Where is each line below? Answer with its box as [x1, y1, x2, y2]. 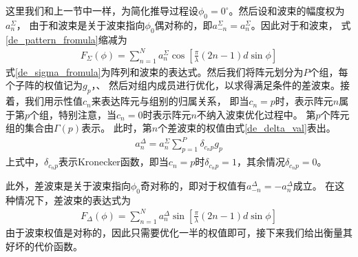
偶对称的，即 [154, 17, 213, 32]
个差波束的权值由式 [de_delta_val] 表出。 [158, 121, 336, 135]
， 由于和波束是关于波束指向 [16, 17, 145, 32]
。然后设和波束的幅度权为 [229, 3, 345, 17]
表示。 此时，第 [81, 121, 152, 135]
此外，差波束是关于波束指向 [6, 178, 131, 193]
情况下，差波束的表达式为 [14, 192, 131, 207]
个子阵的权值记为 [6, 78, 83, 92]
